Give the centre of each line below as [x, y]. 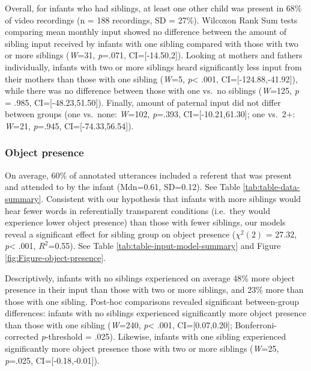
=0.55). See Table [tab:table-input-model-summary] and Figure [165, 246]
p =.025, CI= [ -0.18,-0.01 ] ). [52, 360]
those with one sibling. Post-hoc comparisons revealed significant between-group [152, 301]
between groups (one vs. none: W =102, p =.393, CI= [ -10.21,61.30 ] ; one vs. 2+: [150, 114]
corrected [22, 336]
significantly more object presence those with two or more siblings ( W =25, [142, 348]
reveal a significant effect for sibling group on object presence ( [120, 234]
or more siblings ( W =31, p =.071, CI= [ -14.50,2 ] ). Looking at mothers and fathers [154, 55]
